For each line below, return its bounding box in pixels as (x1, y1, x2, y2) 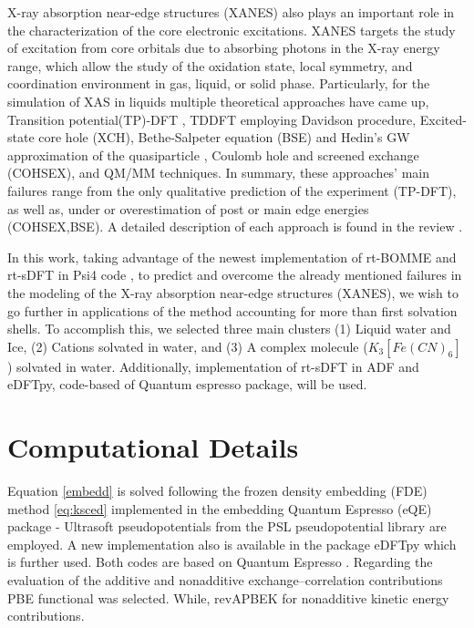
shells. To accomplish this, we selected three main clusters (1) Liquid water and (7, 319, 451, 338)
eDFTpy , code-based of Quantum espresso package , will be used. (7, 375, 367, 394)
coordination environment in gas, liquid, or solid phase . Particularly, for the (7, 74, 430, 93)
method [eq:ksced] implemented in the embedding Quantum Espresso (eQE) (7, 499, 432, 518)
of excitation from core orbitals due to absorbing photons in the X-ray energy (7, 38, 440, 57)
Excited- (419, 109, 467, 129)
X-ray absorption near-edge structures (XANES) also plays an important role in (7, 3, 455, 21)
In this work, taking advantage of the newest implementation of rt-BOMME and (7, 247, 457, 266)
